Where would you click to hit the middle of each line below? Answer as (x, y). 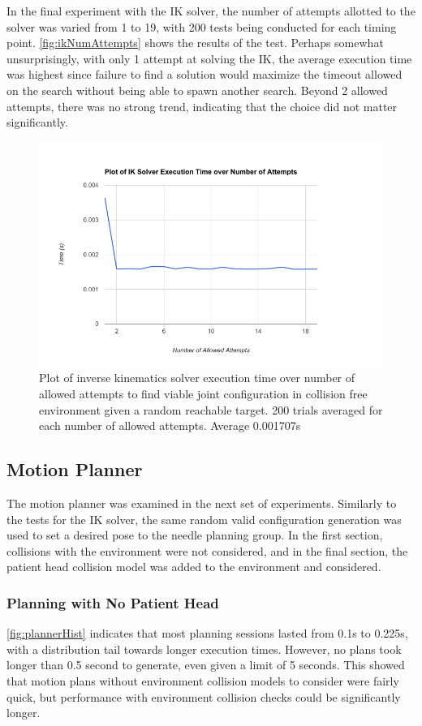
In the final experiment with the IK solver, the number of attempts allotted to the (211, 11)
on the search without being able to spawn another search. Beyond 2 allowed (197, 90)
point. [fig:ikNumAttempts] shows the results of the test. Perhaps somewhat (195, 43)
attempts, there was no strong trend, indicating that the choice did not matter (202, 106)
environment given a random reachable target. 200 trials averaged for (211, 409)
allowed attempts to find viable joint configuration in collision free (203, 394)
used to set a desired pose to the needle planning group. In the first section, (195, 535)
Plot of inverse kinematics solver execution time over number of (197, 378)
